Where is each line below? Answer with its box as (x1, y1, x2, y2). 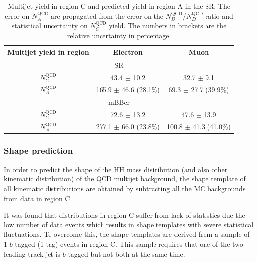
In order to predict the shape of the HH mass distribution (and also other (4, 164, 228, 174)
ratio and (205, 10, 233, 21)
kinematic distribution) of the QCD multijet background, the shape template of (4, 174, 246, 184)
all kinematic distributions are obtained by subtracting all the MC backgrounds (4, 183, 246, 193)
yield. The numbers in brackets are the (109, 20, 227, 31)
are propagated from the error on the (51, 10, 163, 21)
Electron (113, 47, 143, 57)
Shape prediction (4, 144, 73, 157)
